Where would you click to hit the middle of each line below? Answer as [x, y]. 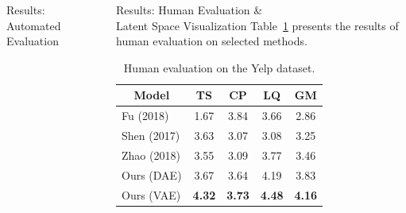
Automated [34, 25]
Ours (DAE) [152, 174]
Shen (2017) [151, 136]
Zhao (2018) [151, 155]
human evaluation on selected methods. [212, 41]
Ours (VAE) [151, 194]
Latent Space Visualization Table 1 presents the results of [257, 25]
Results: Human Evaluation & [189, 10]
